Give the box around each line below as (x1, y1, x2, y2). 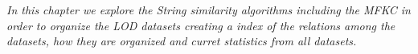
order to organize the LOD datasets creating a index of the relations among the (6, 17, 395, 33)
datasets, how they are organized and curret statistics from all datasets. (6, 33, 357, 49)
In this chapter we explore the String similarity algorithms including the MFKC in (6, 2, 411, 17)
